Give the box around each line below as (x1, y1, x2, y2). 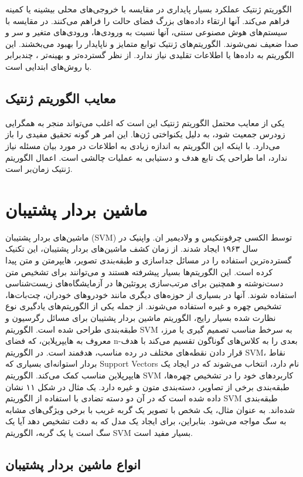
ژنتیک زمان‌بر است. (5, 163, 73, 175)
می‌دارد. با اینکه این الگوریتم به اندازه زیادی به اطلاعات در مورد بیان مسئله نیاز (5, 139, 280, 151)
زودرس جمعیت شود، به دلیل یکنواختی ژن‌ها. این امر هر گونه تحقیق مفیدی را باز (5, 128, 285, 140)
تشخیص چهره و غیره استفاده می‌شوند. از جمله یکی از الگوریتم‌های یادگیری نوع (5, 300, 282, 312)
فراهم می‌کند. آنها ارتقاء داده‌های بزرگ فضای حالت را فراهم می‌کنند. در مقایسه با (5, 14, 290, 26)
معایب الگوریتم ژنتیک (5, 89, 116, 107)
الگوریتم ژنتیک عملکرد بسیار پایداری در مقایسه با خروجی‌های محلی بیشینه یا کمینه (5, 3, 292, 15)
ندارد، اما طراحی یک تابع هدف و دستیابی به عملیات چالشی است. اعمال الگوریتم (5, 151, 288, 163)
